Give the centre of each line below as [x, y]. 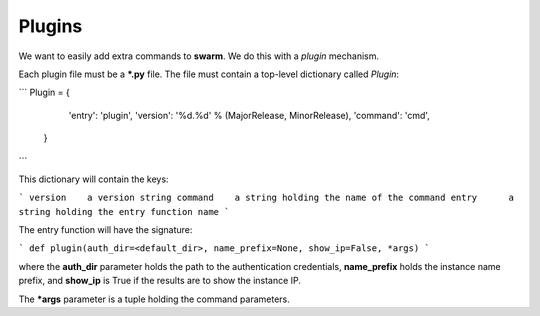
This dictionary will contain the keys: [93, 179]
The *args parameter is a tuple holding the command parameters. [154, 299]
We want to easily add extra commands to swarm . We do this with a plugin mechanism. [199, 56]
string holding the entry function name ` [124, 211]
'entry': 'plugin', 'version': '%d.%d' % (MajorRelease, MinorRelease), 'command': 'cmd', [249, 115]
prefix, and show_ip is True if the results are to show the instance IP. [160, 281]
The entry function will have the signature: [105, 230]
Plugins [50, 26]
